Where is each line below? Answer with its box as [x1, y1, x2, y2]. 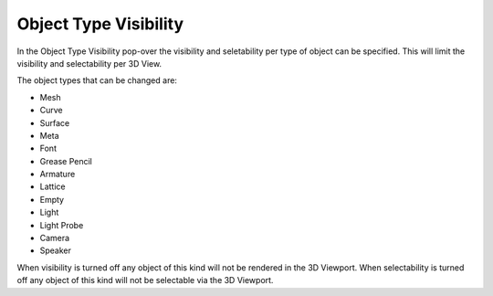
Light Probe [39, 219, 84, 230]
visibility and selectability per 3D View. [16, 58, 163, 69]
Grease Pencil [39, 155, 93, 166]
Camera [39, 233, 70, 244]
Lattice [39, 181, 66, 192]
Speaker [39, 245, 72, 256]
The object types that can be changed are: [16, 75, 178, 86]
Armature [39, 169, 76, 180]
